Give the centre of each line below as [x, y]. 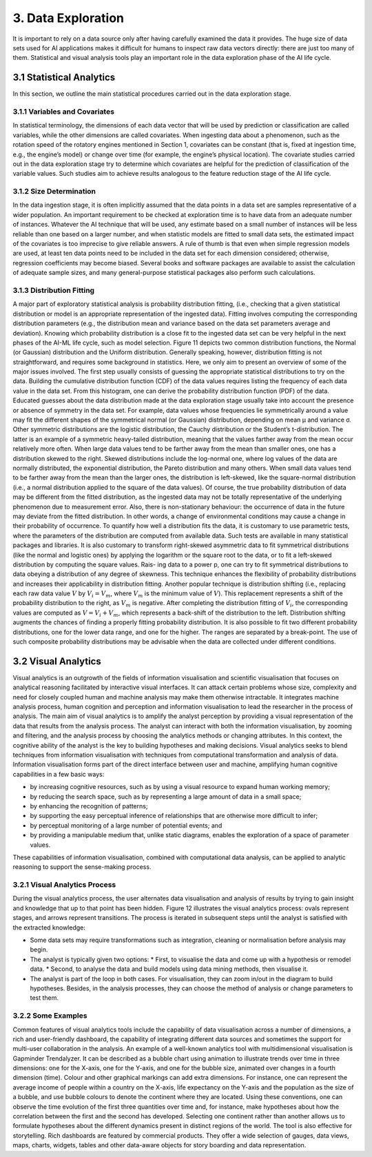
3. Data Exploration [68, 18]
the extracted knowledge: [49, 928]
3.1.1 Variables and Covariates [64, 112]
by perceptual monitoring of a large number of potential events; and [126, 825]
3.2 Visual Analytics [57, 661]
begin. [39, 950]
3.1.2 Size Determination [54, 192]
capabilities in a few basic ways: [59, 774]
